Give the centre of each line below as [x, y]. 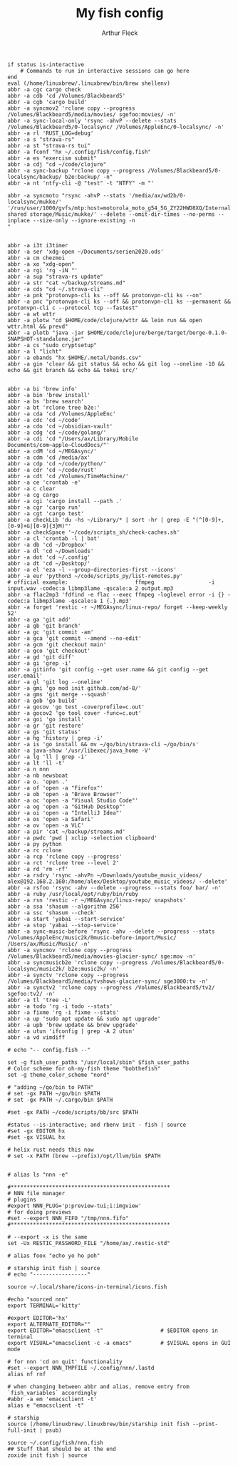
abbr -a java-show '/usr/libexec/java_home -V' [79, 750]
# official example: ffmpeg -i [111, 582]
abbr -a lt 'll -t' [36, 763]
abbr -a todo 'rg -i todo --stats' [60, 1006]
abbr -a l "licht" [35, 351]
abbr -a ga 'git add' [40, 619]
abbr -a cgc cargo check [44, 89]
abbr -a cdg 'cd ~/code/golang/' [57, 433]
